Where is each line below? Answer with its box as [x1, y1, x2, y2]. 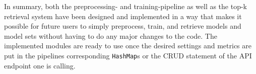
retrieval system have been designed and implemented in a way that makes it [4, 11, 242, 21]
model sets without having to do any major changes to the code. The [4, 30, 217, 41]
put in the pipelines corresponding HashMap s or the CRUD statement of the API [4, 50, 252, 60]
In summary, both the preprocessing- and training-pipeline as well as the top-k [4, 1, 247, 11]
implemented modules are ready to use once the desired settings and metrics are [4, 40, 251, 51]
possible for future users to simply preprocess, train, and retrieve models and [4, 21, 241, 31]
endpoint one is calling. [4, 60, 76, 70]
